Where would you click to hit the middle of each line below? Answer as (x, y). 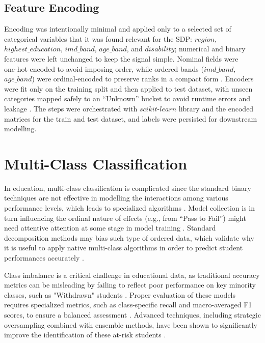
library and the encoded (216, 108)
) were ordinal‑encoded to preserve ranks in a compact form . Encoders (143, 79)
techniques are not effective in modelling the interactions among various (116, 198)
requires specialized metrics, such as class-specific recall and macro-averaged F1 (128, 305)
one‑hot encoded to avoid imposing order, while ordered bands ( (104, 68)
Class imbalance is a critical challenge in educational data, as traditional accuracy (132, 275)
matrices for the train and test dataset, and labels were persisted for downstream (131, 118)
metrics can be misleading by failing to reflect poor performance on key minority (130, 285)
